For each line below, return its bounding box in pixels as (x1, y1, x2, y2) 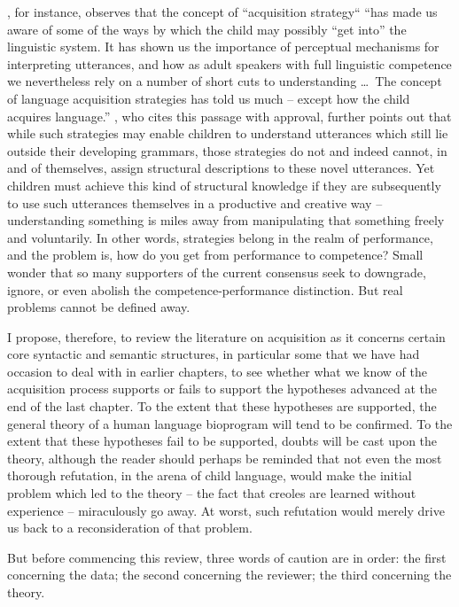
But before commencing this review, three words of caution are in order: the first (7, 548, 447, 566)
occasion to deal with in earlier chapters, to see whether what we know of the (7, 362, 427, 380)
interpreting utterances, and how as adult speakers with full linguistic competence (7, 54, 452, 73)
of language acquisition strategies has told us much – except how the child (7, 89, 410, 107)
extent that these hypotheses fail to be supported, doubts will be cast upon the (7, 432, 438, 450)
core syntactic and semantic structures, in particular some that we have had (7, 345, 420, 363)
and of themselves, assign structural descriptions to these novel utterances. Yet (7, 159, 435, 177)
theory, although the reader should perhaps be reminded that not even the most (7, 448, 442, 467)
